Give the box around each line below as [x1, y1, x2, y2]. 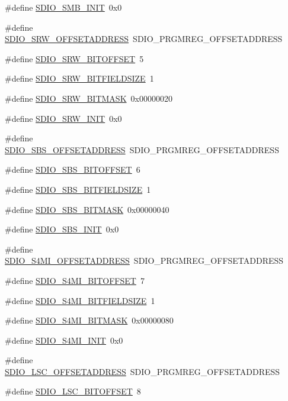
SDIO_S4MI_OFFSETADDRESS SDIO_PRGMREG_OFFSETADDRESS [5, 254, 284, 267]
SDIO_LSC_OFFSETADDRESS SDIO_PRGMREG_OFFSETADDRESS [5, 365, 280, 377]
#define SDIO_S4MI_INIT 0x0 [5, 334, 123, 346]
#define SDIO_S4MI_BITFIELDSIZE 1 [5, 294, 155, 306]
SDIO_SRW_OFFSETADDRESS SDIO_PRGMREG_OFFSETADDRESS [5, 33, 283, 45]
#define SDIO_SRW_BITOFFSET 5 [5, 52, 144, 64]
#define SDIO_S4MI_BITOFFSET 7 [5, 274, 145, 286]
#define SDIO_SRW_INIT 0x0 [5, 112, 122, 124]
